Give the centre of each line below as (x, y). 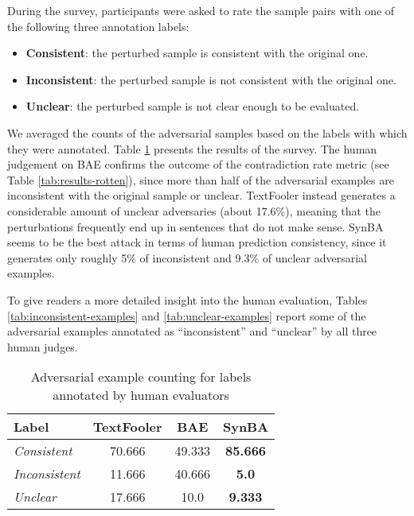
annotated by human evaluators (141, 395)
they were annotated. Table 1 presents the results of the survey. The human (192, 148)
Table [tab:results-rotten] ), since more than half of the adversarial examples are (201, 179)
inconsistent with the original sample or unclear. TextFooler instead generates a (201, 195)
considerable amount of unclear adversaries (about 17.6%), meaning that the (194, 210)
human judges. (43, 346)
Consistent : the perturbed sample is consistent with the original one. (197, 53)
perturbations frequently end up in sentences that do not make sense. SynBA (195, 226)
